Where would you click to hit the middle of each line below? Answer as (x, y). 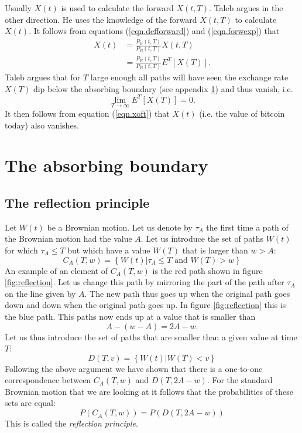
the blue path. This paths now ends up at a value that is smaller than (130, 316)
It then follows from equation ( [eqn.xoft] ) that (87, 113)
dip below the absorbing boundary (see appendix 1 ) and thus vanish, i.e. (163, 88)
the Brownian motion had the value (68, 239)
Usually (18, 8)
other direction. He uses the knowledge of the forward (101, 19)
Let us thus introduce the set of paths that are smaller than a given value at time (151, 336)
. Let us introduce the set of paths (202, 239)
